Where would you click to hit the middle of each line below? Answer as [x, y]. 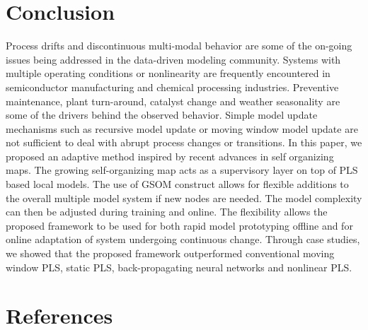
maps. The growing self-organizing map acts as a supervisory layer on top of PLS [182, 170]
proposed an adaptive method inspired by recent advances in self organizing [170, 156]
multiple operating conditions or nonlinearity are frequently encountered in [168, 73]
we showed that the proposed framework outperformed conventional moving [170, 253]
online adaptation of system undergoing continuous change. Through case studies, [183, 239]
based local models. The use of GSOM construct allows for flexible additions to [177, 184]
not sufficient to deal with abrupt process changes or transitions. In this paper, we [184, 142]
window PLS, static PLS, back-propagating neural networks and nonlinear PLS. [179, 267]
